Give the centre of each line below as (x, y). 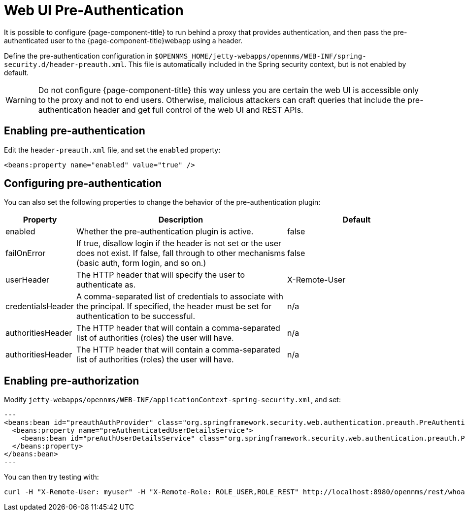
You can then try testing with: (51, 477)
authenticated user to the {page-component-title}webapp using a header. (123, 40)
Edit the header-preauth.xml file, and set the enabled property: (112, 150)
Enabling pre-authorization (72, 381)
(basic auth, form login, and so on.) (141, 263)
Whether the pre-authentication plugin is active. (165, 232)
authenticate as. (106, 285)
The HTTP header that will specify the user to (161, 275)
